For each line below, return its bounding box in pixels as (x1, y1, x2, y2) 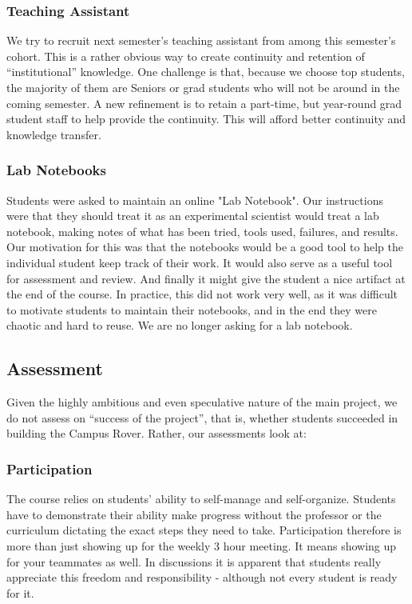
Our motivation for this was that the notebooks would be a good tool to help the (6, 238, 403, 255)
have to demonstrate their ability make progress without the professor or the (6, 506, 382, 522)
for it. (6, 584, 34, 601)
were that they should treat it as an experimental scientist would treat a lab (6, 207, 379, 224)
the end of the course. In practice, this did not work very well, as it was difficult (6, 286, 398, 302)
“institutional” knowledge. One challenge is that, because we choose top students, (6, 63, 405, 80)
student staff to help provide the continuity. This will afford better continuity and (6, 110, 406, 127)
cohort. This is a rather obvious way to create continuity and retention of (6, 47, 365, 64)
